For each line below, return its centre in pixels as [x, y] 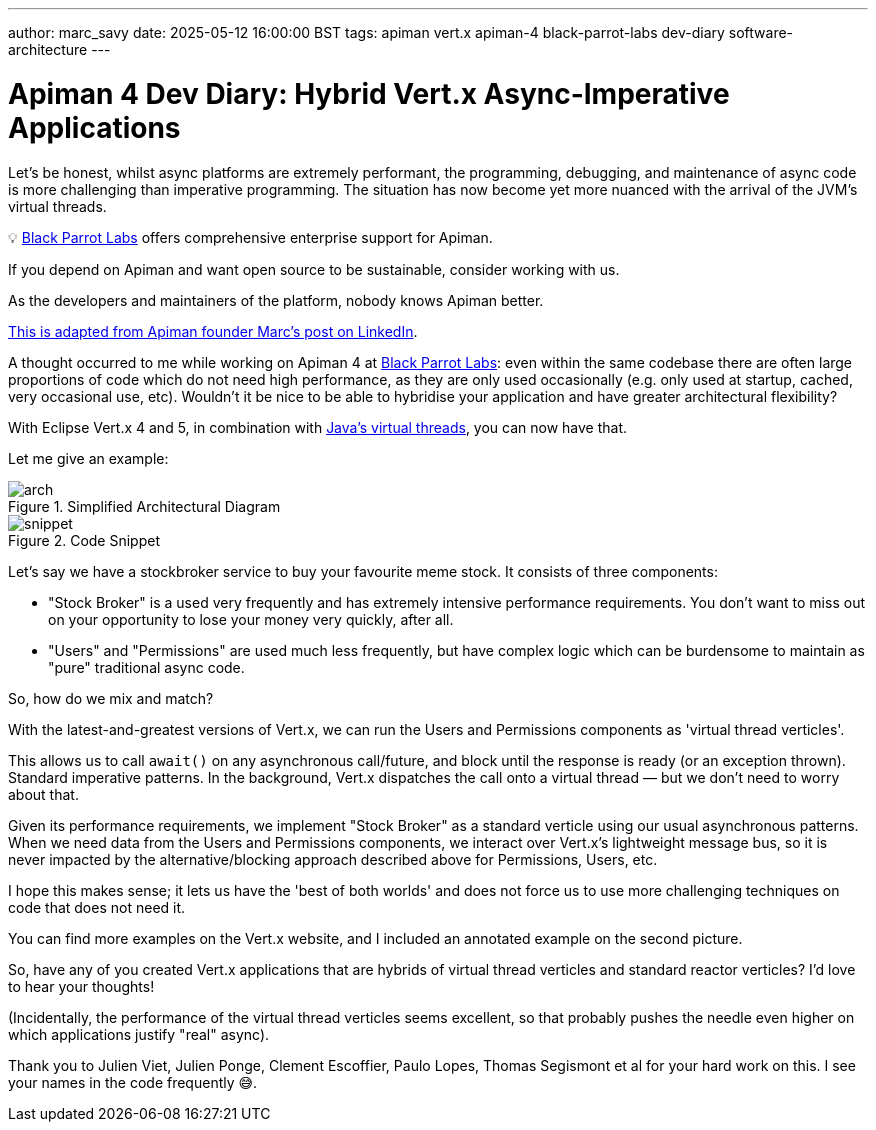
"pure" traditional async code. [146, 667]
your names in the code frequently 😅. [133, 1082]
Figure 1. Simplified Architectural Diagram [144, 506]
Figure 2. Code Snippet [84, 540]
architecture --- [59, 49]
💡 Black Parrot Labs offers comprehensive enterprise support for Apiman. [250, 237]
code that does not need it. [97, 907]
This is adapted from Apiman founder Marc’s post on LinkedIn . [213, 331]
